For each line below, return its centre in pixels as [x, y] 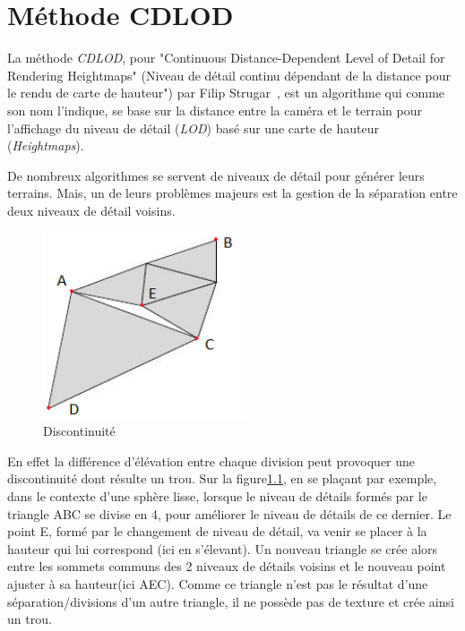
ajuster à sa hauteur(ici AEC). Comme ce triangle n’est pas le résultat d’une [218, 584]
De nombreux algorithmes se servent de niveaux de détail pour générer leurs [216, 175]
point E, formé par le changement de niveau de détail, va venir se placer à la [217, 531]
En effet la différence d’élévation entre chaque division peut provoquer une [211, 460]
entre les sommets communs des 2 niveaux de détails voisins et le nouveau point [227, 566]
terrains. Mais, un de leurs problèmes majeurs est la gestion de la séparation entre [232, 193]
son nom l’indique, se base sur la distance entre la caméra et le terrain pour [215, 110]
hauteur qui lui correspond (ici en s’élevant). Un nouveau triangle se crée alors [223, 548]
